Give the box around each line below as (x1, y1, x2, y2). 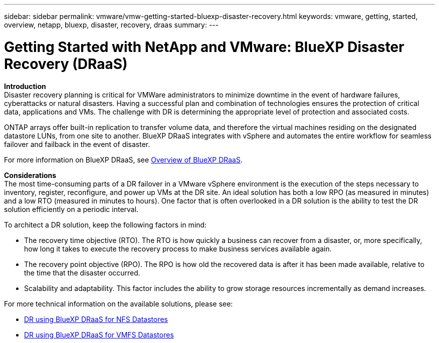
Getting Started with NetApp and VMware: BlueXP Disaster (4, 38, 404, 55)
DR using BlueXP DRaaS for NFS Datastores (24, 314, 168, 323)
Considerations (4, 170, 57, 179)
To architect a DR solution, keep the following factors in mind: (4, 220, 207, 229)
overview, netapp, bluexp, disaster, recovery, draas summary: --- (4, 20, 219, 29)
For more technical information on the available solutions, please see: (4, 299, 233, 308)
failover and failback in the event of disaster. (4, 139, 150, 148)
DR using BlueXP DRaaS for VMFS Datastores (24, 330, 174, 339)
